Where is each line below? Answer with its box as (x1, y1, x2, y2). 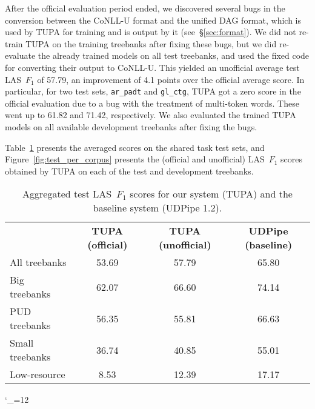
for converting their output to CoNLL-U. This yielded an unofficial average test (5, 61, 300, 73)
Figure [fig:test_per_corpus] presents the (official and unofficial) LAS (5, 153, 265, 165)
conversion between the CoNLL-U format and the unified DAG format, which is (5, 13, 301, 26)
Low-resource (10, 367, 65, 382)
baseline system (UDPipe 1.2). (93, 201, 222, 215)
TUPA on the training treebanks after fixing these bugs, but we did (25, 37, 277, 50)
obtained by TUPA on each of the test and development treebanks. (5, 164, 254, 177)
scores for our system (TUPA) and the (130, 187, 293, 201)
